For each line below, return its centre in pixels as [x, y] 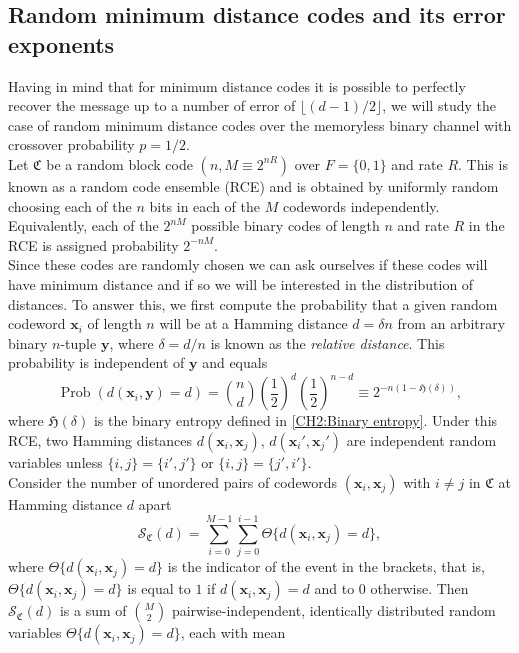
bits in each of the [204, 205]
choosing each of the [70, 205]
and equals [235, 362]
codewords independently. [361, 205]
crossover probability [71, 144]
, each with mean [233, 632]
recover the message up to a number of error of [152, 105]
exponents [61, 43]
